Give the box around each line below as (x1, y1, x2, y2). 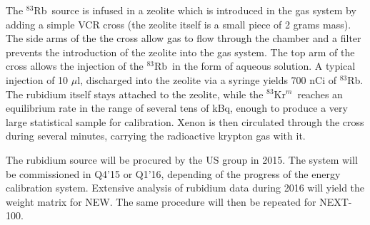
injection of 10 (6, 72, 69, 87)
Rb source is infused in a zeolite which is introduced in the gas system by (34, 3, 356, 17)
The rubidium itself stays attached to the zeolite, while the (6, 86, 264, 101)
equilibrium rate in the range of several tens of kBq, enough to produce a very (6, 100, 348, 115)
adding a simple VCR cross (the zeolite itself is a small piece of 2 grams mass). (6, 16, 351, 31)
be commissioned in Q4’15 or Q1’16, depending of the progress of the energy (6, 166, 341, 181)
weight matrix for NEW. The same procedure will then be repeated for (6, 194, 316, 209)
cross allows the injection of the (6, 58, 144, 73)
